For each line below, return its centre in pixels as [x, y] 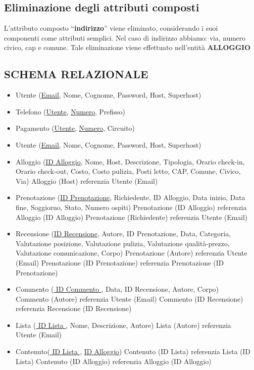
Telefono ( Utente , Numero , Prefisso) [70, 111]
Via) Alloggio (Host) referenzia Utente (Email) [87, 181]
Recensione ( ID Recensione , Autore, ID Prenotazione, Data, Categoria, [123, 234]
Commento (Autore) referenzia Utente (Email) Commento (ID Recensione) [129, 298]
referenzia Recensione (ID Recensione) [74, 308]
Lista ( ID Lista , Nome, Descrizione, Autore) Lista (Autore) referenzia [123, 325]
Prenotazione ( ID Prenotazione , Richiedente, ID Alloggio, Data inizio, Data [130, 197]
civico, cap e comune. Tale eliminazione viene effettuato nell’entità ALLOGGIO [127, 47]
